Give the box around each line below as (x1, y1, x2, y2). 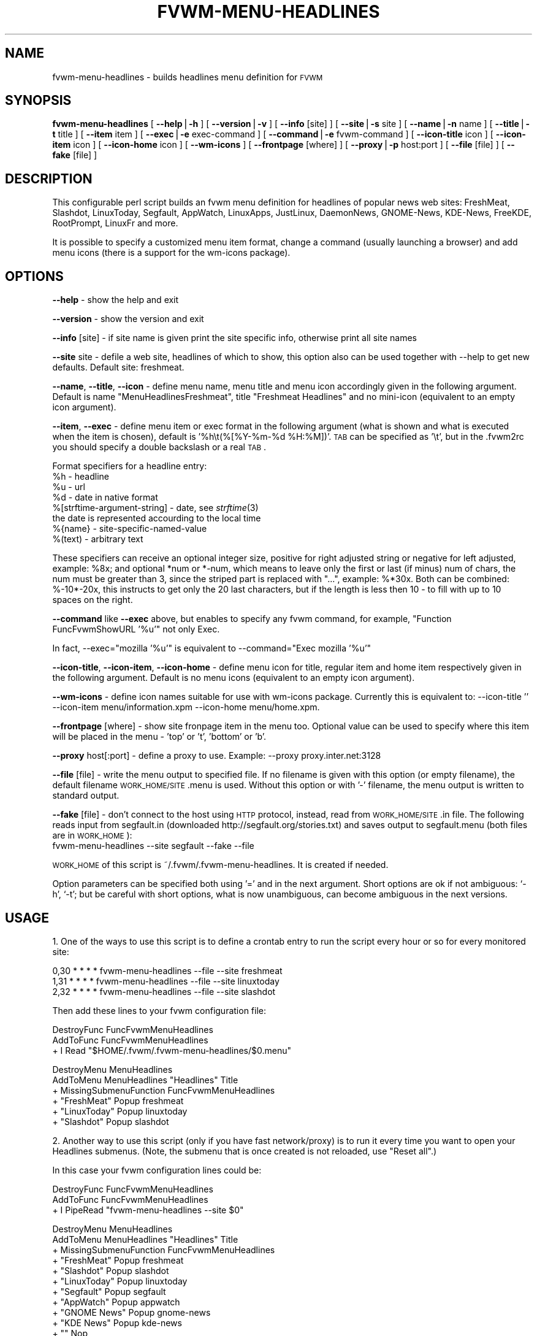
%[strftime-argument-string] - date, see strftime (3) (52, 502, 259, 513)
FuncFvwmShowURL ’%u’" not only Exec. (52, 624, 220, 635)
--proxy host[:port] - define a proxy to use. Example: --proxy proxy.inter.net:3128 (52, 750, 381, 761)
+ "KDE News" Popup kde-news (52, 1317, 182, 1328)
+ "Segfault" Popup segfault (52, 1286, 166, 1297)
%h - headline (52, 471, 109, 482)
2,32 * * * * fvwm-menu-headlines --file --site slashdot (52, 986, 276, 997)
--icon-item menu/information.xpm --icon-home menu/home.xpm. (52, 702, 320, 713)
